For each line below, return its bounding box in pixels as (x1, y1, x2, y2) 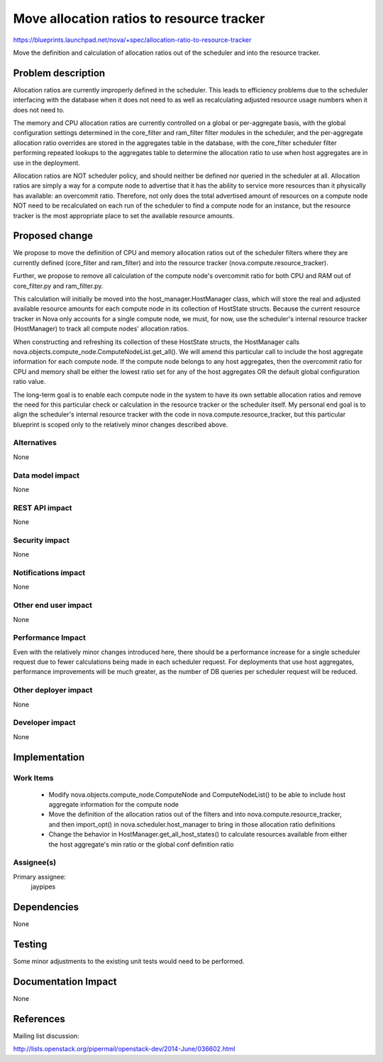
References (13, 1013, 65, 1025)
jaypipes (30, 882, 56, 891)
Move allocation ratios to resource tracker (13, 11, 265, 26)
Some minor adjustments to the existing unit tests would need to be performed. (13, 957, 245, 965)
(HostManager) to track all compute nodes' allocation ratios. (13, 324, 189, 333)
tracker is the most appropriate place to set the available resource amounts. (13, 211, 234, 220)
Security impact (13, 535, 70, 545)
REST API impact (13, 503, 72, 513)
